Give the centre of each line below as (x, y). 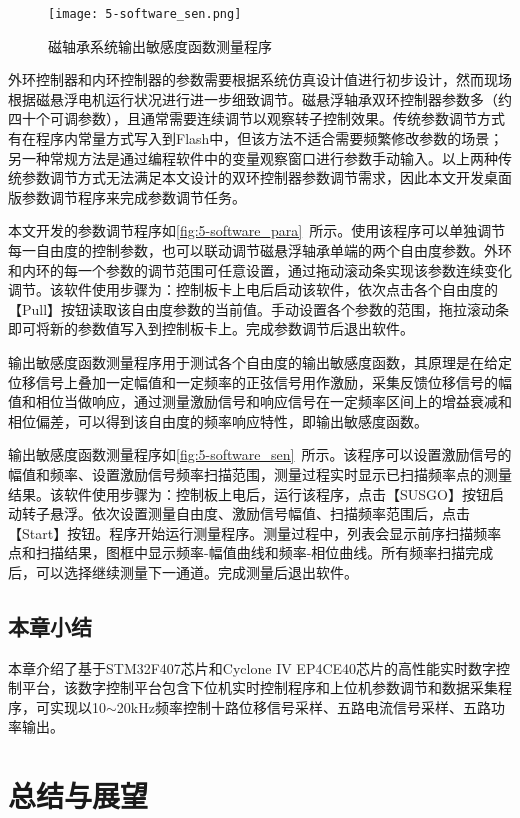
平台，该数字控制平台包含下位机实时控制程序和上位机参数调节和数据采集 (259, 687)
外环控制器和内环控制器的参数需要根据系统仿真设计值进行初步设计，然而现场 (260, 79)
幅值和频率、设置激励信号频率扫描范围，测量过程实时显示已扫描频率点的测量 (260, 473)
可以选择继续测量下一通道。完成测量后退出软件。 (196, 571)
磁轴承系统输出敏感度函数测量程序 (160, 45)
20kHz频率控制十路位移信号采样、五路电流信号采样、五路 (303, 706)
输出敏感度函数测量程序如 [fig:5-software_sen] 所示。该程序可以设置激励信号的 (260, 454)
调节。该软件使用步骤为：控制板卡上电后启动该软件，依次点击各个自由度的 (253, 289)
